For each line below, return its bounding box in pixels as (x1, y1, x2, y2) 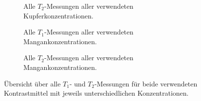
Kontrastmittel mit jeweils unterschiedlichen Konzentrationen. (4, 88, 189, 98)
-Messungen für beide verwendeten (94, 78, 198, 88)
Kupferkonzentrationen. (23, 10, 94, 20)
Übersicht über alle (4, 78, 61, 88)
